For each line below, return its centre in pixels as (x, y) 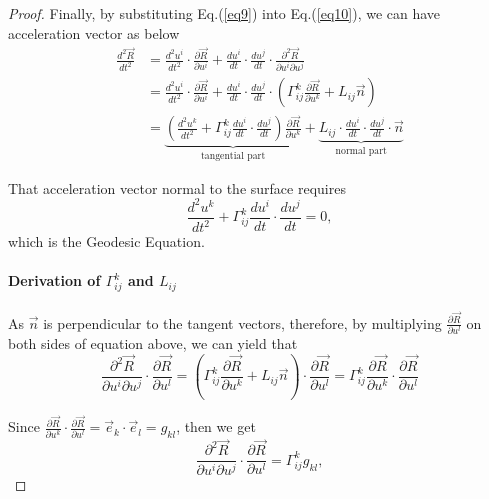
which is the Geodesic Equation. (106, 241)
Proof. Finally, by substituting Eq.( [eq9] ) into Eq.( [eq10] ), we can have (224, 13)
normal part (361, 150)
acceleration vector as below (94, 32)
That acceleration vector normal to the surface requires (177, 187)
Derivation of (54, 280)
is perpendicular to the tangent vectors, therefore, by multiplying (242, 322)
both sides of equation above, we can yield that (153, 343)
